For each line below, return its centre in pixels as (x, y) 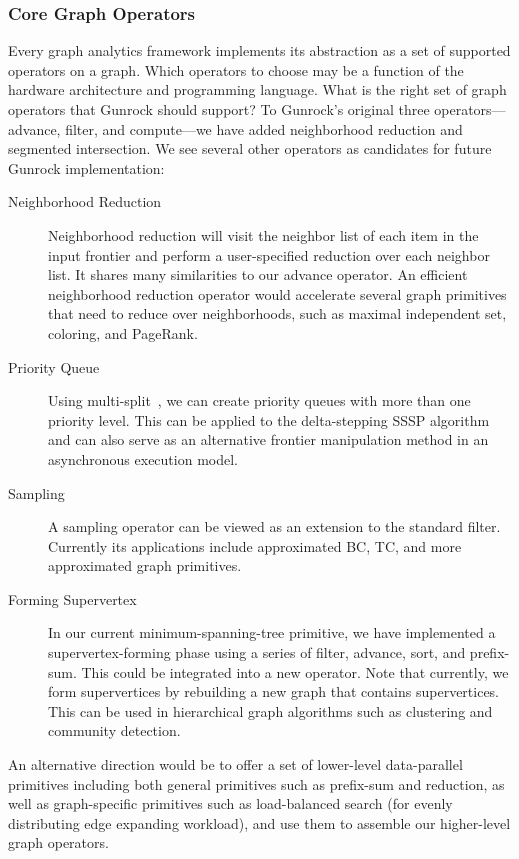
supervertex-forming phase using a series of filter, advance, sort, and (257, 652)
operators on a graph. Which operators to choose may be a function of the (236, 69)
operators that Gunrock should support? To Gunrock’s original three (219, 109)
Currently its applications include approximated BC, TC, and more (255, 545)
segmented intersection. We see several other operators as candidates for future (250, 148)
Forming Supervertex (72, 598)
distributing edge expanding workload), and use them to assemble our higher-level (259, 822)
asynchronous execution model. (143, 458)
